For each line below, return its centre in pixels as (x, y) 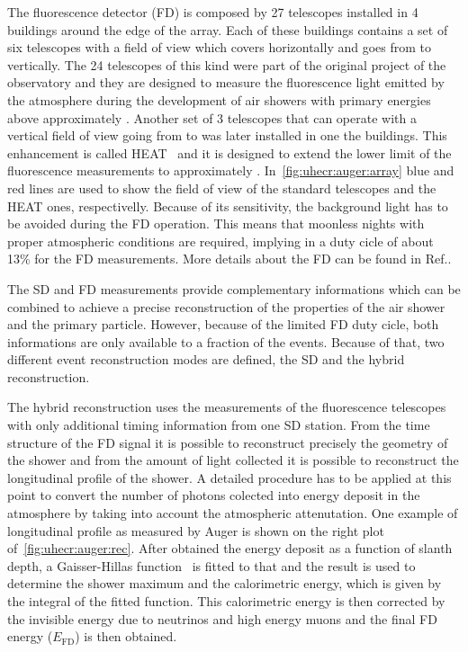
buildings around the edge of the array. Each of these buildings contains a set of (228, 29)
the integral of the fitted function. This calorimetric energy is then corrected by (226, 601)
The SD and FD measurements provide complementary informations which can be (234, 288)
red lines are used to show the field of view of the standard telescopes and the (222, 188)
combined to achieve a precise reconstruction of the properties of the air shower (226, 306)
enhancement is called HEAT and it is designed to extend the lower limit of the (229, 152)
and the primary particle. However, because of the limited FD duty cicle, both (223, 324)
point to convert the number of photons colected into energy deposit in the (214, 495)
